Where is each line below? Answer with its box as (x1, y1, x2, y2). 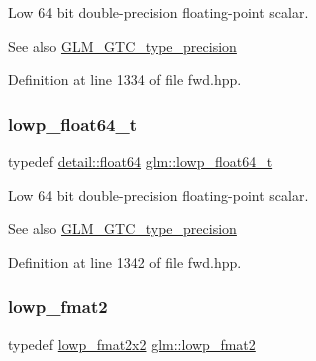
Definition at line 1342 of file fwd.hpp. (8, 251, 242, 272)
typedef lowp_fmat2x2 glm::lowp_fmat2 (8, 333, 256, 354)
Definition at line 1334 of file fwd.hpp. (8, 69, 242, 90)
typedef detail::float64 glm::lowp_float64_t (8, 151, 273, 171)
